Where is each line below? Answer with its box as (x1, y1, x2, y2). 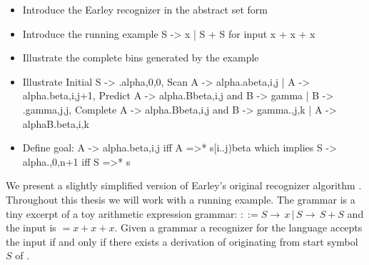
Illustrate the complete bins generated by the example (22, 50, 259, 65)
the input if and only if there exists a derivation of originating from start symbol (6, 234, 358, 249)
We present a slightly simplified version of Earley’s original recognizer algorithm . (6, 178, 362, 193)
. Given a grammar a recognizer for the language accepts (114, 220, 363, 235)
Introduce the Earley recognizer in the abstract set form (22, 2, 268, 16)
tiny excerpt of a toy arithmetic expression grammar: (6, 206, 238, 221)
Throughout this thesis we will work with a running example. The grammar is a (6, 191, 355, 206)
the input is (6, 220, 56, 235)
